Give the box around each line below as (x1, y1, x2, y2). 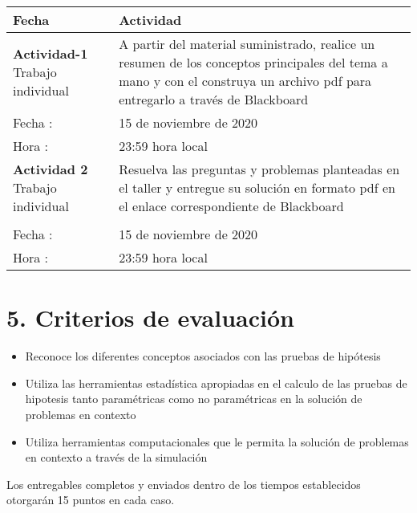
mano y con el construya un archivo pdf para (119, 71, 372, 90)
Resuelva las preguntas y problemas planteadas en (119, 160, 400, 178)
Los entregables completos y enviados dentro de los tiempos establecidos (6, 475, 361, 492)
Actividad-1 (13, 43, 88, 63)
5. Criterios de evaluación (6, 301, 294, 334)
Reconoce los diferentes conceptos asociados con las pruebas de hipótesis (25, 348, 381, 364)
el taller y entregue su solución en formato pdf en (119, 178, 395, 197)
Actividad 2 (13, 160, 88, 178)
